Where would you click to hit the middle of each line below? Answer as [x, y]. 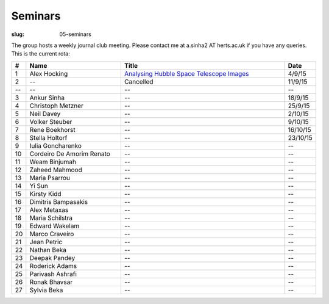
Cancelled [139, 81]
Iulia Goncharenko [56, 145]
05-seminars [75, 34]
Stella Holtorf [48, 137]
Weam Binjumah [53, 162]
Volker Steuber [51, 121]
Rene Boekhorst [52, 129]
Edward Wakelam [55, 226]
